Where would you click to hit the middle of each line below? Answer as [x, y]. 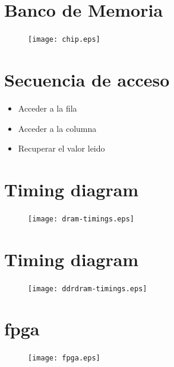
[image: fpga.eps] [64, 358]
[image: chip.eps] [64, 40]
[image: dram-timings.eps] [81, 219]
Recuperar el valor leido [61, 148]
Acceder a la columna [57, 128]
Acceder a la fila [48, 108]
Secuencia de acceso [87, 79]
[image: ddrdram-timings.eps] [88, 289]
